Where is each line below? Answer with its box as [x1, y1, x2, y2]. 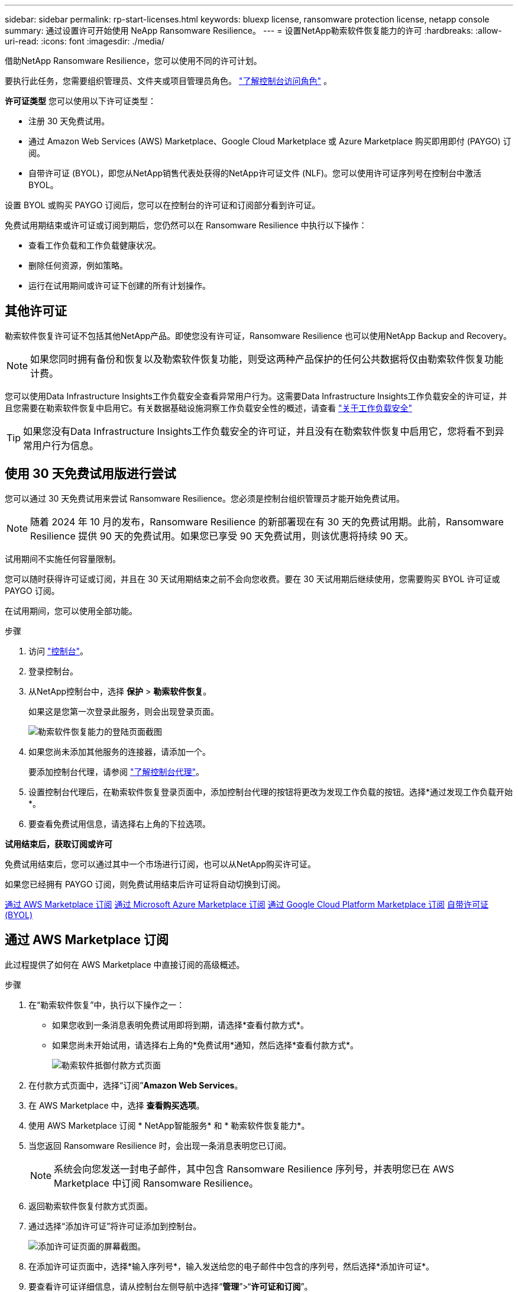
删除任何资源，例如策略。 [28, 260, 128, 270]
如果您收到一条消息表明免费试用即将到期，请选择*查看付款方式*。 [52, 1019, 309, 1030]
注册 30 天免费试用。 [28, 116, 110, 126]
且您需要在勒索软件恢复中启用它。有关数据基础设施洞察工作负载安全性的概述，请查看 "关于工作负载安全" [5, 402, 412, 413]
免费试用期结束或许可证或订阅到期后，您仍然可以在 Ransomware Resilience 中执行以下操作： [5, 220, 367, 230]
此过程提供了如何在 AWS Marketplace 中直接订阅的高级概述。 [5, 959, 245, 970]
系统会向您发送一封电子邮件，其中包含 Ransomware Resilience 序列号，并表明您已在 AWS [54, 1162, 454, 1175]
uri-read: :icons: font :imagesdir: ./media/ [5, 36, 164, 46]
